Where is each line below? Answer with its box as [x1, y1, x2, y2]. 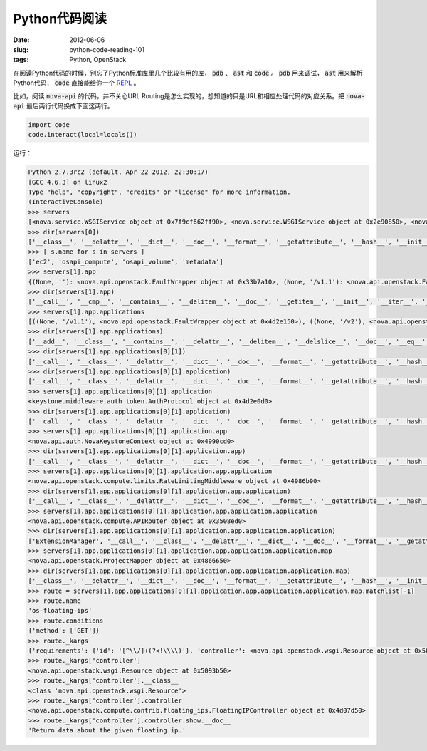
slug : [13, 45, 28, 53]
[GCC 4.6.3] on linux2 [28, 178, 107, 186]
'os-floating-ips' [28, 606, 93, 615]
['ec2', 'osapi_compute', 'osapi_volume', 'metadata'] [28, 257, 223, 266]
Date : [13, 36, 30, 44]
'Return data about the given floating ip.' [28, 727, 186, 735]
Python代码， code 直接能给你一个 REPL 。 [13, 78, 140, 87]
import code [28, 120, 70, 128]
